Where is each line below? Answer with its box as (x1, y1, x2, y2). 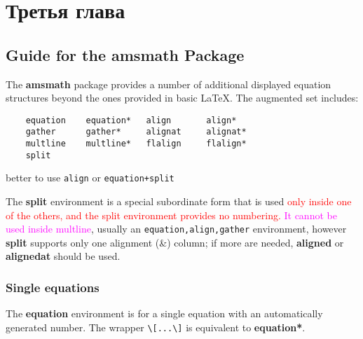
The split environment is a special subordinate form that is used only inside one (6, 194, 352, 209)
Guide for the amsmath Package (6, 43, 245, 65)
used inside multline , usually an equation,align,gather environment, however (6, 221, 347, 236)
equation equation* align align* (25, 115, 237, 125)
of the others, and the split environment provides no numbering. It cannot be (6, 207, 337, 222)
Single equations (6, 279, 100, 296)
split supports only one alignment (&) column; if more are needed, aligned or (6, 235, 344, 249)
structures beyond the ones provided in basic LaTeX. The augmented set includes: (6, 90, 359, 105)
